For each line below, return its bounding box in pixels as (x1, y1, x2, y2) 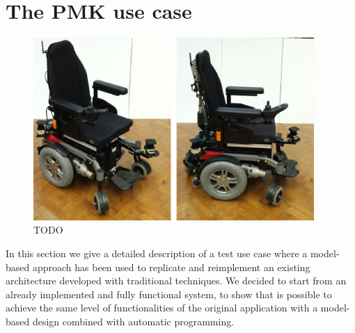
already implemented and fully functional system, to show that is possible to (6, 286, 332, 301)
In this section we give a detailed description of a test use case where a (6, 246, 308, 261)
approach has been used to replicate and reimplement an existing (32, 259, 310, 274)
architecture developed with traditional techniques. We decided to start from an (6, 273, 347, 288)
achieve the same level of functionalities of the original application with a (6, 300, 318, 315)
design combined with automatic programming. (32, 314, 235, 329)
